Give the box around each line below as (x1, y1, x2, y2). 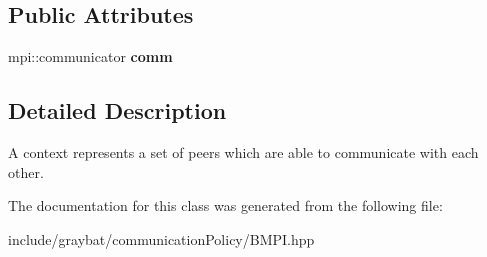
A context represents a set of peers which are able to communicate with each (8, 142, 479, 162)
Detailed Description (8, 95, 227, 126)
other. (8, 161, 44, 182)
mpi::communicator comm (8, 46, 173, 67)
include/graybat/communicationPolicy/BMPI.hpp (8, 228, 315, 249)
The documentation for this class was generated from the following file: (8, 195, 443, 216)
